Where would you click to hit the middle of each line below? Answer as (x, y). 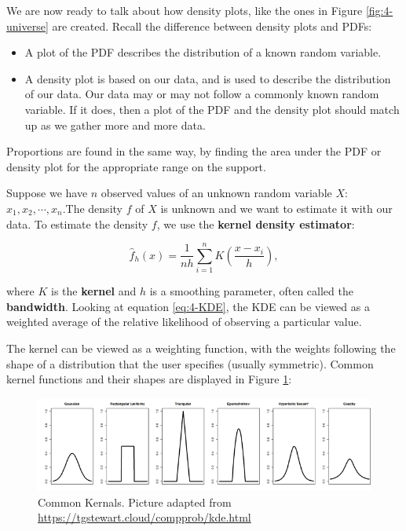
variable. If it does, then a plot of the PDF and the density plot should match (212, 109)
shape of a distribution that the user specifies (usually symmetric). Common (190, 363)
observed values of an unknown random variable (216, 193)
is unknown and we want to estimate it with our (276, 208)
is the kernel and (94, 291)
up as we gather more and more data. (115, 125)
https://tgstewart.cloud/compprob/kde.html (144, 517)
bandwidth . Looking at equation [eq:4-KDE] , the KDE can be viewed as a (188, 306)
